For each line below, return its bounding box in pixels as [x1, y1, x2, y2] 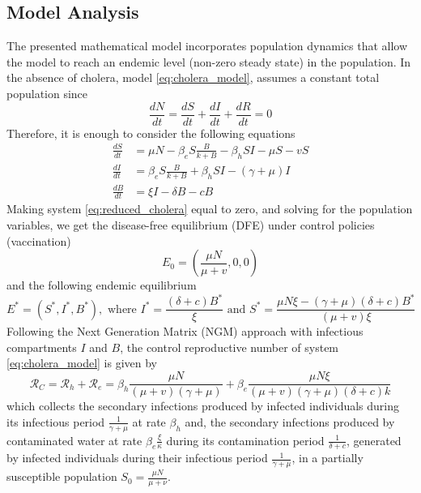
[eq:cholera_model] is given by [6, 354, 158, 371]
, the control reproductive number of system [120, 338, 339, 355]
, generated [346, 431, 402, 448]
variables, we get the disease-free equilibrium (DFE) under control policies [6, 216, 375, 233]
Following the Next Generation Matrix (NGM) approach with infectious [6, 323, 364, 340]
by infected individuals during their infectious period [6, 449, 268, 466]
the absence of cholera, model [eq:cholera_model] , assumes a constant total [6, 69, 380, 86]
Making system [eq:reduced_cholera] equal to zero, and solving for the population [6, 200, 413, 217]
